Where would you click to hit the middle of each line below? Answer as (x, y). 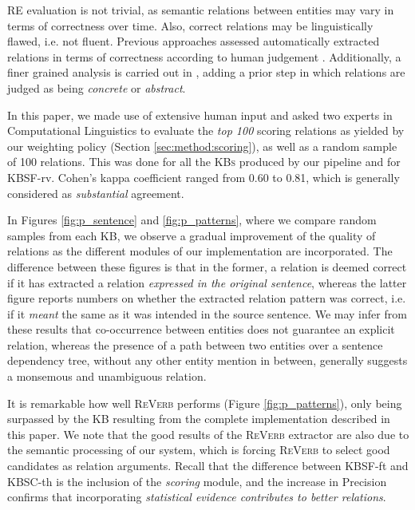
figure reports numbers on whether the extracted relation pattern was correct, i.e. (207, 298)
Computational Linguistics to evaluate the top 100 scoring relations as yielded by (206, 130)
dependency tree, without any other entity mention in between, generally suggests (207, 360)
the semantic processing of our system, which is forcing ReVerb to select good (199, 450)
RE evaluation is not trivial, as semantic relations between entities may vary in (201, 10)
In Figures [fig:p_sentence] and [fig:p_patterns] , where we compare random (192, 220)
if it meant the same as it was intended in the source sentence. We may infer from (207, 313)
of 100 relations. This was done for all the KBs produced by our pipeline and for (204, 162)
